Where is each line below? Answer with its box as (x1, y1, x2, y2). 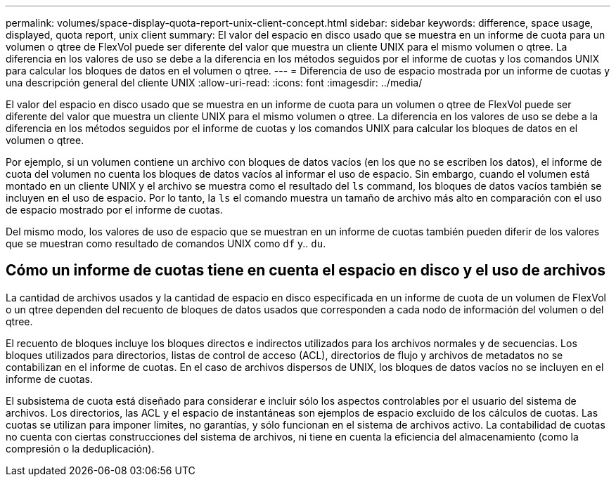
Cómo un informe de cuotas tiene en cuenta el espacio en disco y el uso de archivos (6, 261, 606, 280)
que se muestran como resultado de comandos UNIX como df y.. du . (6, 237, 326, 249)
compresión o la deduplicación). (6, 442, 155, 455)
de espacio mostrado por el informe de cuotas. (6, 204, 223, 216)
